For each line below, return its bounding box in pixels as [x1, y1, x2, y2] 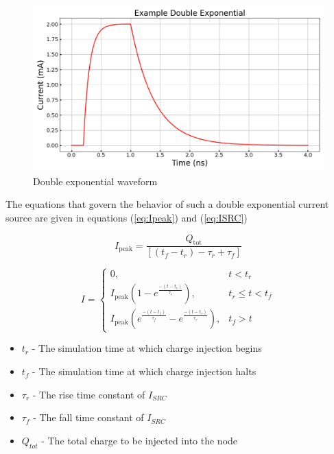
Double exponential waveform [33, 174, 158, 188]
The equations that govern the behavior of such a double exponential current [5, 197, 329, 211]
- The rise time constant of [32, 387, 145, 401]
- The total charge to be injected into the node [41, 433, 238, 447]
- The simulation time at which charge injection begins [32, 341, 262, 355]
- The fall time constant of [33, 410, 144, 425]
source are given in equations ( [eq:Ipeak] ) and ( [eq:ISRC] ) [5, 211, 248, 224]
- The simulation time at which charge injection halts [32, 364, 257, 379]
